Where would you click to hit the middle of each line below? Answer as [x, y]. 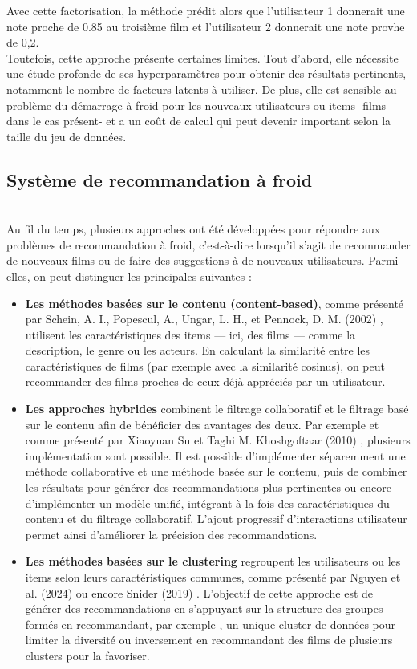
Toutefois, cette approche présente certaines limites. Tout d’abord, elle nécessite [202, 57]
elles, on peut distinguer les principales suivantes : [129, 276]
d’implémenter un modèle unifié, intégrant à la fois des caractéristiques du [207, 503]
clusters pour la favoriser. [87, 655]
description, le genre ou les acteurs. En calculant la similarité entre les [198, 350]
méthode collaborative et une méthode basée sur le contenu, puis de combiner [216, 471]
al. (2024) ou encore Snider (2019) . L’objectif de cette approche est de [199, 592]
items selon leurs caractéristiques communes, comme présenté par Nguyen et [213, 577]
